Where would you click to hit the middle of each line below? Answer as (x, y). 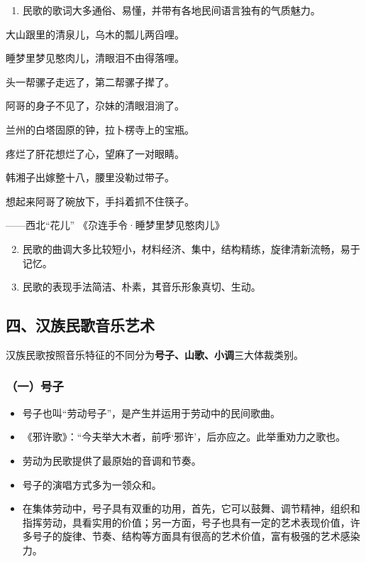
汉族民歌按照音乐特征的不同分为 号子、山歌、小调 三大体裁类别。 (155, 354)
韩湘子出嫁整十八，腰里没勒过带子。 (90, 177)
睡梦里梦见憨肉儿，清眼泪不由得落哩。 (95, 58)
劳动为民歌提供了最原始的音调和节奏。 (112, 460)
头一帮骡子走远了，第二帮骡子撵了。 (90, 81)
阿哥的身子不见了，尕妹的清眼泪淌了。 (95, 106)
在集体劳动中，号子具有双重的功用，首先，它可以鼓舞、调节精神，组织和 (191, 508)
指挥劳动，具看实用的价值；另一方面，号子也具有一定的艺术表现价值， (186, 522)
